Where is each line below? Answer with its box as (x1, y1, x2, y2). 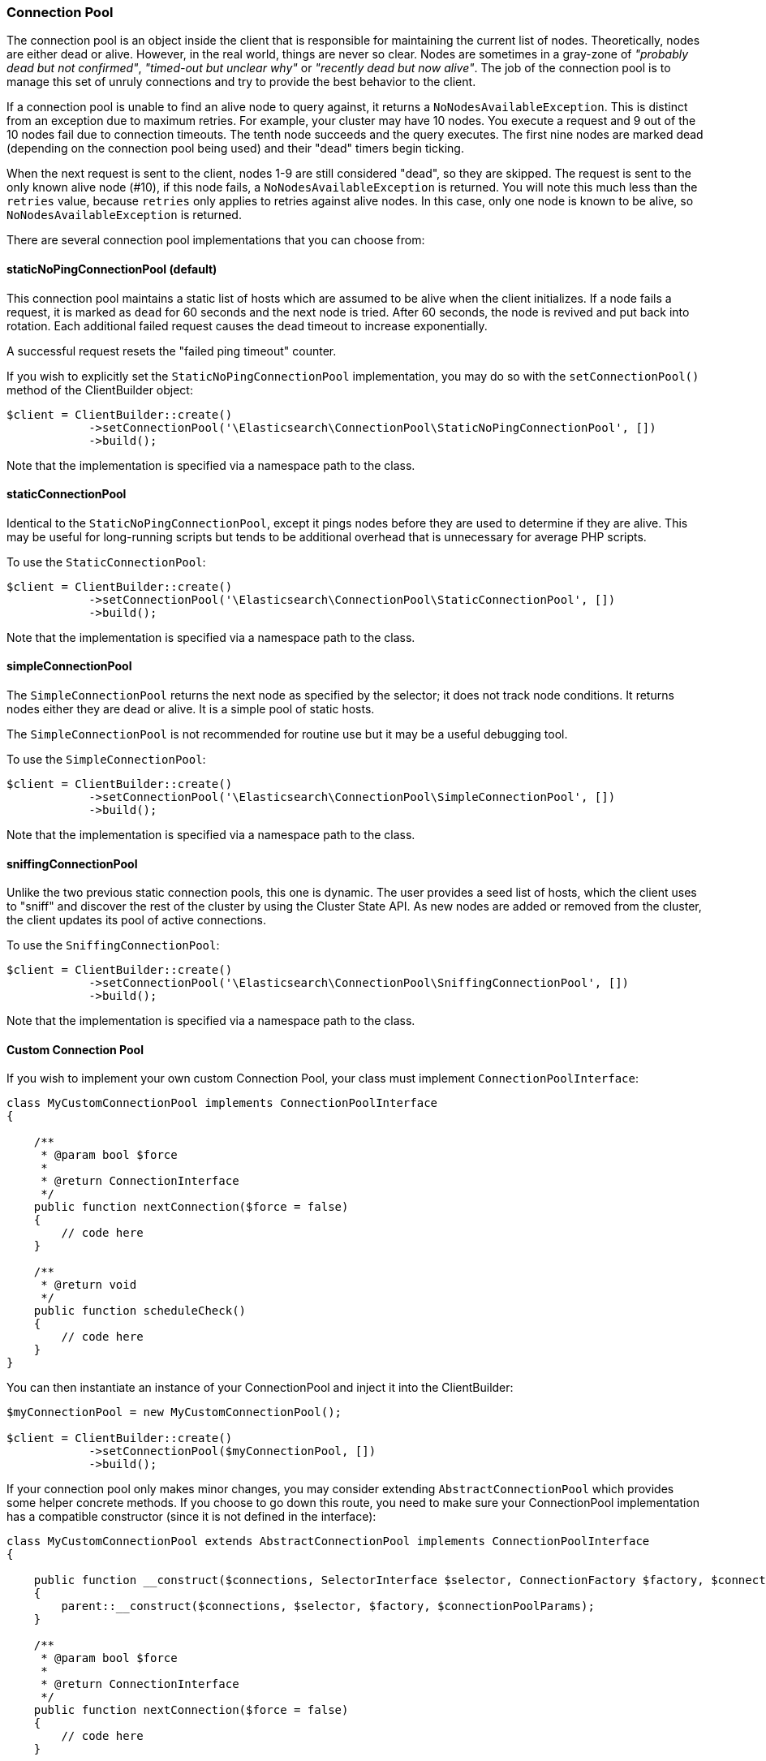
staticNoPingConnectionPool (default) (6, 261, 217, 276)
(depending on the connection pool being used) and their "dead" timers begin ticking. (6, 141, 464, 156)
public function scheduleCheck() (33, 1304, 247, 1318)
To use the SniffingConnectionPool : (6, 938, 220, 953)
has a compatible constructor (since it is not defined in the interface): (6, 1509, 377, 1524)
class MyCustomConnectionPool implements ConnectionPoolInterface (6, 1096, 438, 1110)
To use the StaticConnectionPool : (6, 554, 206, 569)
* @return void (41, 1278, 137, 1292)
